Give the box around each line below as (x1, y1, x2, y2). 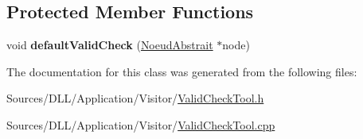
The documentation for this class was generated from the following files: (6, 63, 357, 79)
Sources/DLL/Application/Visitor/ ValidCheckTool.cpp (6, 116, 275, 133)
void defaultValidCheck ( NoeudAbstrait (6, 37, 213, 53)
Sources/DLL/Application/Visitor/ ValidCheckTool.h (6, 90, 264, 106)
